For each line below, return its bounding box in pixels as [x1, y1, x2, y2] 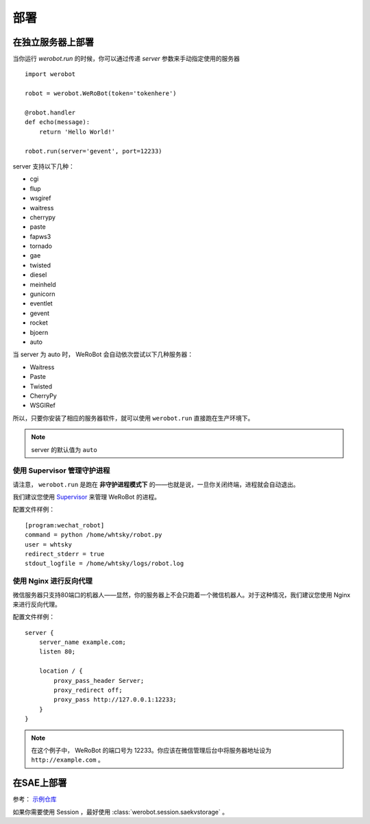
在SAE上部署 [12, 777, 67, 789]
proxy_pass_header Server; [53, 677, 145, 684]
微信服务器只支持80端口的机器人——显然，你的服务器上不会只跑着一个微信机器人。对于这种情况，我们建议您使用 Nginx [12, 590, 351, 599]
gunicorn [29, 290, 56, 298]
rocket [29, 319, 48, 327]
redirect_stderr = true [25, 550, 105, 558]
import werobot [25, 71, 76, 78]
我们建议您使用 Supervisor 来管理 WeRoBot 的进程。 [12, 493, 161, 501]
